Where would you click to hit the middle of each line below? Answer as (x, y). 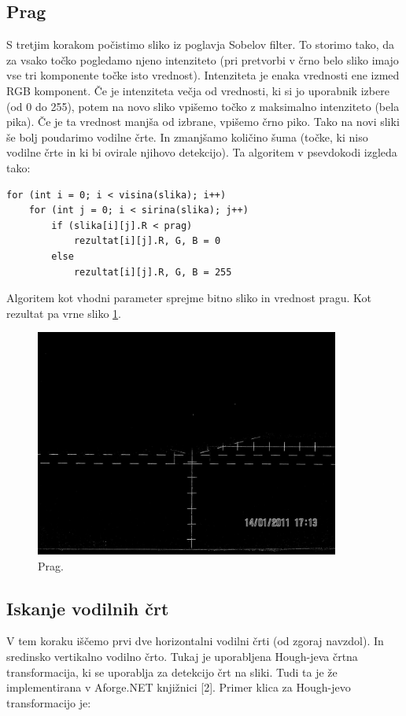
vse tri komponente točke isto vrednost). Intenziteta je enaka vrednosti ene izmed (203, 75)
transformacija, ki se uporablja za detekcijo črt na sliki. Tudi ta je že (172, 672)
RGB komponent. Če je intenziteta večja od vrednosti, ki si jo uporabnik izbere (198, 90)
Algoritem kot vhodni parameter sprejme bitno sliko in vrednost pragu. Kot (189, 298)
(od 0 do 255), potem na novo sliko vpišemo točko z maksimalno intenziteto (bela (203, 106)
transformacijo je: (49, 702)
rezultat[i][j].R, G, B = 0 (147, 241)
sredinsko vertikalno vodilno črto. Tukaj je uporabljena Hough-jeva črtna (182, 656)
